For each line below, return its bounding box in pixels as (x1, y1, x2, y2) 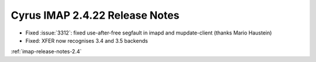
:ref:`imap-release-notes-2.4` (11, 48, 82, 55)
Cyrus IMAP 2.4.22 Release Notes (11, 9, 180, 22)
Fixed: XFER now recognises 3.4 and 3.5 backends (25, 37, 149, 44)
